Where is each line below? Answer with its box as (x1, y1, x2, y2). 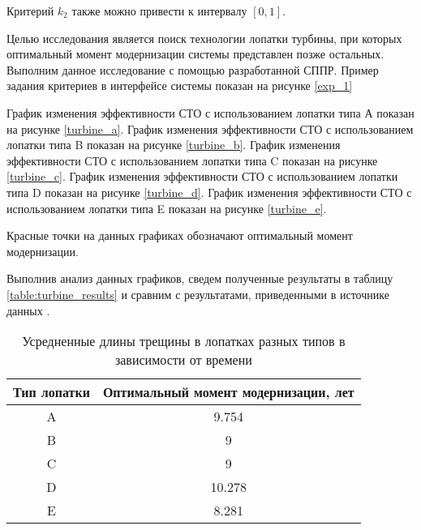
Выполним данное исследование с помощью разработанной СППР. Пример (6, 61, 379, 78)
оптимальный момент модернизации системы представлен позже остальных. (6, 45, 384, 62)
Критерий (6, 2, 54, 19)
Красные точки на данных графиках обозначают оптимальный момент (6, 227, 353, 244)
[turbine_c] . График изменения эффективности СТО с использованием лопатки (6, 168, 398, 185)
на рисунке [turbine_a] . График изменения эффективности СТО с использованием (6, 120, 414, 137)
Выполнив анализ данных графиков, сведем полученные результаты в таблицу (6, 270, 393, 287)
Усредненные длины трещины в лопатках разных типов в (22, 331, 346, 351)
